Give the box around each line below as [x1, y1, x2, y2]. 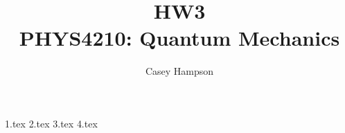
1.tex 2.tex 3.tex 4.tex [5, 116, 98, 130]
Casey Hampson [145, 64, 214, 78]
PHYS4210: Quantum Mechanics [19, 24, 340, 52]
